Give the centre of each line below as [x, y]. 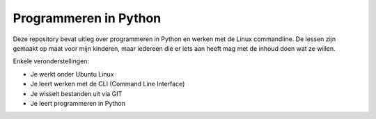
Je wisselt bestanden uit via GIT [76, 93]
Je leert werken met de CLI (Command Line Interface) [108, 84]
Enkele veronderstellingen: [51, 61]
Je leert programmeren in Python [78, 103]
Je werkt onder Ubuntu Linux [72, 74]
